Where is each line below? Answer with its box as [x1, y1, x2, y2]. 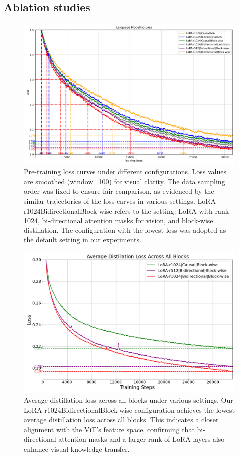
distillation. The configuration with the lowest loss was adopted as [24, 225, 226, 235]
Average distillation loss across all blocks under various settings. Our [24, 394, 233, 405]
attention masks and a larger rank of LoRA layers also [58, 434, 225, 444]
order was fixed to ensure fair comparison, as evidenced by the [24, 186, 214, 196]
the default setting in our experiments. [24, 234, 141, 245]
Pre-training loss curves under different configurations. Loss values [24, 166, 226, 177]
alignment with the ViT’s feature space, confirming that [24, 424, 195, 434]
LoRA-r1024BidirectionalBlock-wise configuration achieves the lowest [24, 404, 235, 415]
